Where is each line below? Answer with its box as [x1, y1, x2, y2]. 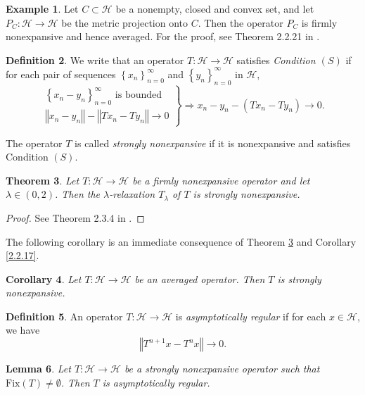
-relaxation [109, 187, 155, 201]
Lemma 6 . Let [6, 361, 71, 376]
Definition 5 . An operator [6, 308, 123, 323]
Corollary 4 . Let [6, 271, 82, 286]
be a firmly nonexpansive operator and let [132, 173, 310, 187]
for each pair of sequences [6, 66, 116, 81]
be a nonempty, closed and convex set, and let [115, 1, 314, 15]
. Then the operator [198, 15, 283, 30]
